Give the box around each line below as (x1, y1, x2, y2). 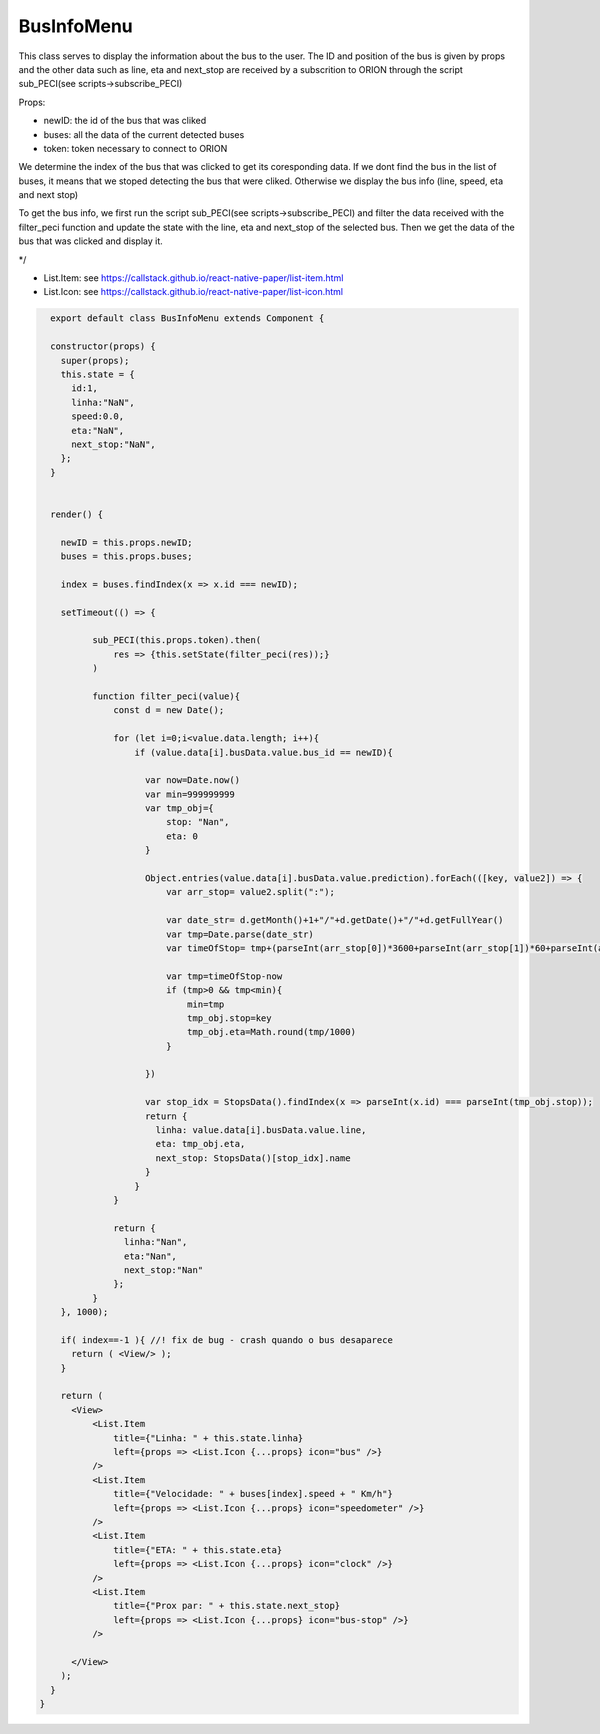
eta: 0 (165, 830, 199, 842)
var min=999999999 (145, 788, 235, 800)
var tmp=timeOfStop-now (165, 970, 283, 982)
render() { (50, 508, 104, 520)
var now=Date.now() (145, 775, 240, 786)
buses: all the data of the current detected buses (43, 128, 245, 140)
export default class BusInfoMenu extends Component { (50, 313, 325, 324)
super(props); (60, 355, 130, 366)
